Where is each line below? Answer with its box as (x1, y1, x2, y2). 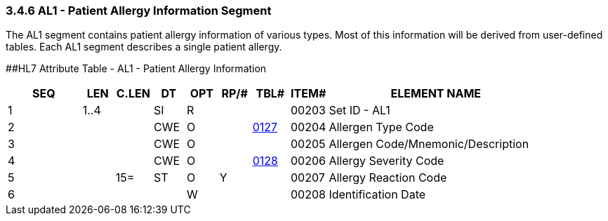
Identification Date (329, 187, 426, 202)
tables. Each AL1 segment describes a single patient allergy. (6, 41, 282, 53)
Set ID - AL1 (329, 103, 390, 118)
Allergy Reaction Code (329, 170, 447, 185)
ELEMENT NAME (390, 86, 482, 101)
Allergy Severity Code (329, 154, 444, 168)
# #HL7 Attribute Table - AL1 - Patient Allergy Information (6, 62, 267, 75)
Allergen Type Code (329, 120, 434, 135)
